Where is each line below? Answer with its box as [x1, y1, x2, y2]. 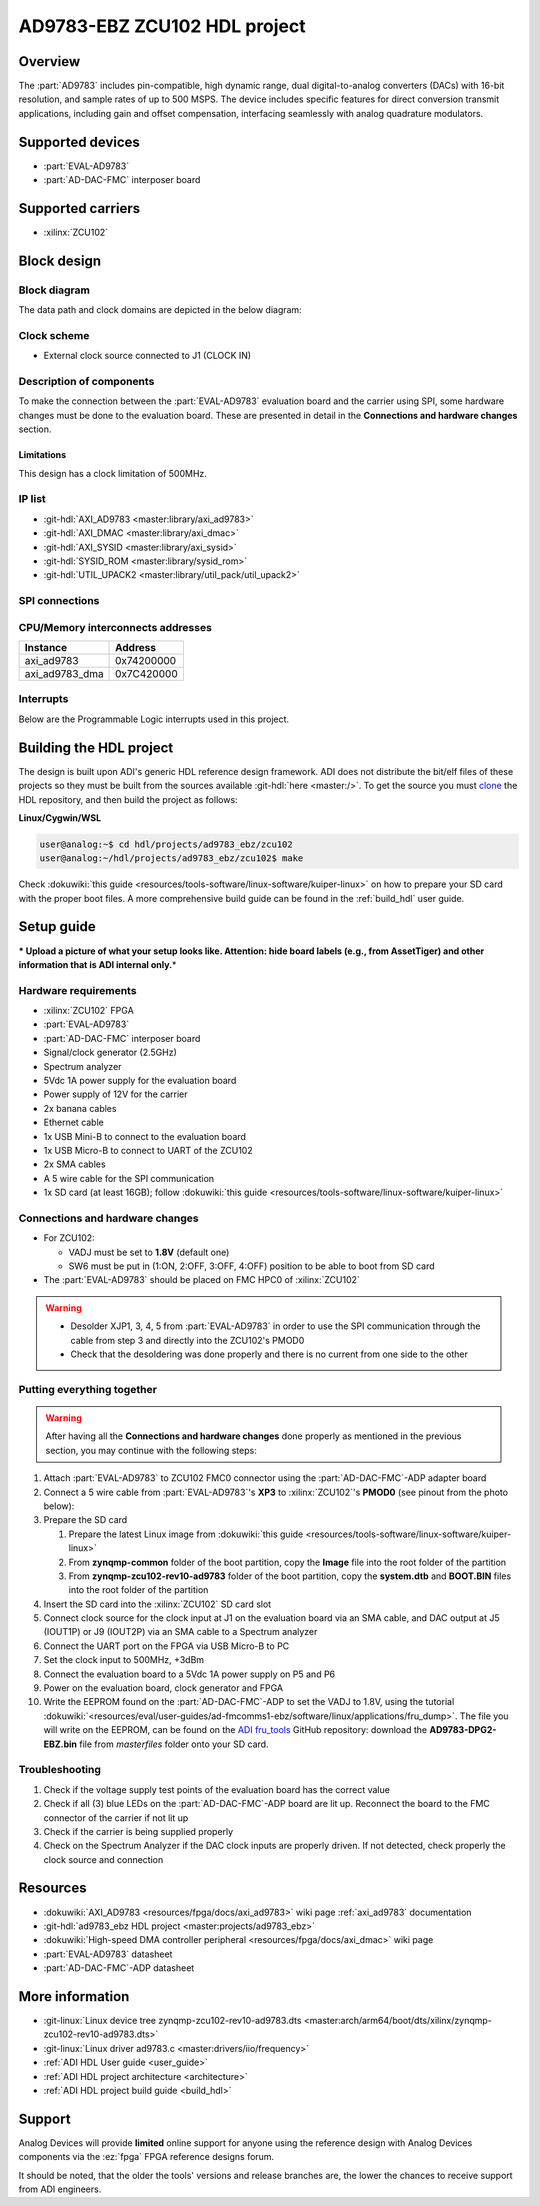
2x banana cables [43, 1102, 117, 1114]
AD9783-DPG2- [429, 1724, 497, 1736]
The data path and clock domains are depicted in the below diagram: [18, 304, 302, 316]
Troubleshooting [18, 1763, 102, 1777]
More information [18, 1988, 130, 2005]
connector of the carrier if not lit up [43, 1811, 189, 1824]
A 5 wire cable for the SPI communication [43, 1172, 215, 1184]
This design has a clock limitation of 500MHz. [18, 467, 207, 479]
